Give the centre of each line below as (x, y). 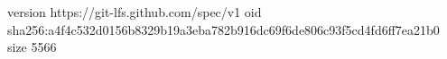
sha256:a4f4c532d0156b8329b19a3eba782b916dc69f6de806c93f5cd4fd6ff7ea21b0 (223, 29)
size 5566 (32, 47)
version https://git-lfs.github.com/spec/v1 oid (135, 12)
